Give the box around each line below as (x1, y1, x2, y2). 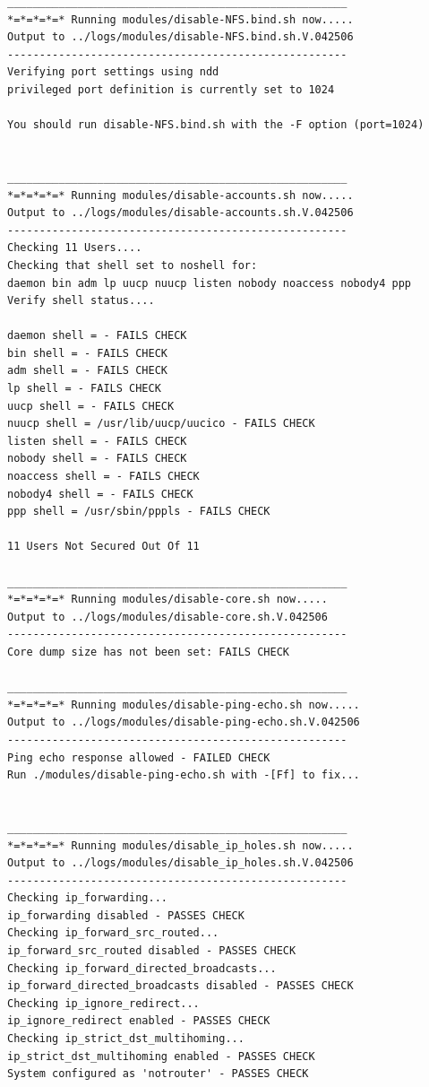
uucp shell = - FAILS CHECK (7, 399, 175, 413)
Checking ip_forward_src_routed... (7, 926, 219, 940)
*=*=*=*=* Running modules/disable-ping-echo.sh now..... (7, 698, 360, 711)
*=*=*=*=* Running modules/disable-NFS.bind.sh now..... (7, 13, 354, 26)
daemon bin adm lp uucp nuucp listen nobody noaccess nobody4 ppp (7, 276, 412, 290)
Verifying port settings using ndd (7, 65, 219, 79)
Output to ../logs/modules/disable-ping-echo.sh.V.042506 (7, 716, 360, 729)
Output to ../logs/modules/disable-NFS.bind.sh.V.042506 (7, 30, 354, 44)
